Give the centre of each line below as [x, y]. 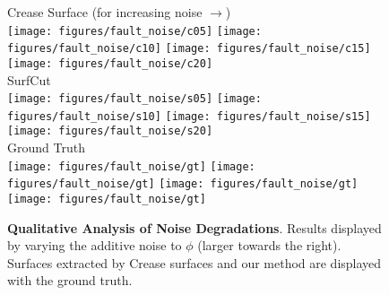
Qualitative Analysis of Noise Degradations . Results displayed [194, 227]
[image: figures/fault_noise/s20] [110, 131]
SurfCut [29, 79]
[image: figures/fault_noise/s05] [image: [134, 99]
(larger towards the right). [269, 245]
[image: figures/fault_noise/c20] [110, 63]
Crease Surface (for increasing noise [105, 12]
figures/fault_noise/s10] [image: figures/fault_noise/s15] [189, 116]
